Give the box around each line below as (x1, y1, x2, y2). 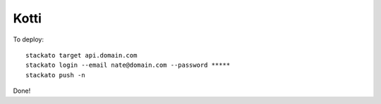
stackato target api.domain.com (25, 51, 138, 59)
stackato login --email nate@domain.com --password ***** (25, 61, 231, 70)
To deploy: (13, 35, 44, 44)
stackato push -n (25, 71, 85, 79)
